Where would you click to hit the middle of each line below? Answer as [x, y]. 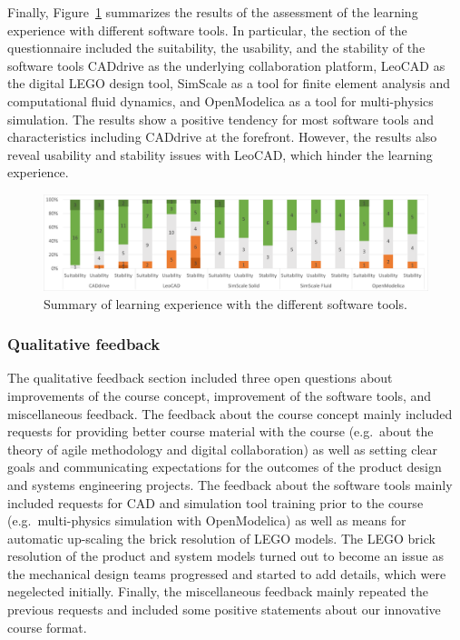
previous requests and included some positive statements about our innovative [224, 610]
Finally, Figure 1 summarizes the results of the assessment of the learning [213, 12]
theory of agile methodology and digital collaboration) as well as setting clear [223, 449]
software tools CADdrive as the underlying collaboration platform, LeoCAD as [226, 65]
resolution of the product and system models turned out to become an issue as [225, 556]
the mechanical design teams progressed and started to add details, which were [227, 573]
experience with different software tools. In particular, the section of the [207, 30]
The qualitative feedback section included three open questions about [200, 378]
